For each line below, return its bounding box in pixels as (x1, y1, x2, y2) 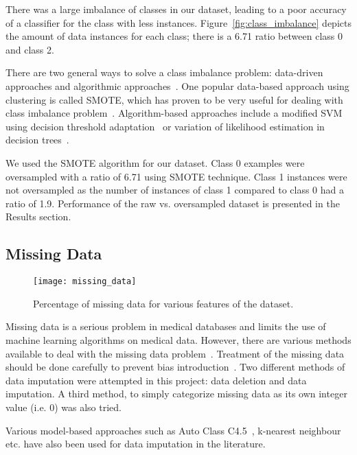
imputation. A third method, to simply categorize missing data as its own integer (5, 386, 347, 401)
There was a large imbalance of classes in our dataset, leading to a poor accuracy (5, 2, 347, 16)
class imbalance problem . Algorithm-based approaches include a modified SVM (5, 106, 343, 120)
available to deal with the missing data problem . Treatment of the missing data (5, 346, 345, 360)
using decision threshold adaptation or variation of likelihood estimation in (5, 119, 325, 133)
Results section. (5, 209, 71, 224)
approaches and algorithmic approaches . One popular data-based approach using (5, 78, 349, 93)
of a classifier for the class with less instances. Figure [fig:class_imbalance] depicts (5, 15, 352, 30)
